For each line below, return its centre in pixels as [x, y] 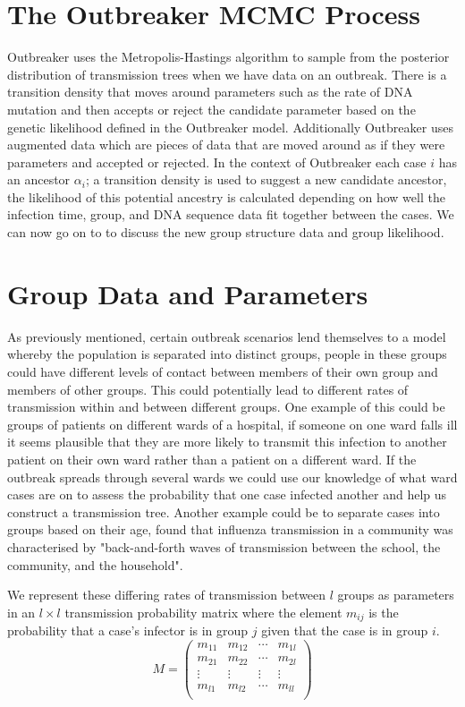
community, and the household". [95, 564]
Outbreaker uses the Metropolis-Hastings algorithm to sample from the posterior [228, 57]
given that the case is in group [345, 630]
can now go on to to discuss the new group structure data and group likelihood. [226, 232]
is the [384, 612]
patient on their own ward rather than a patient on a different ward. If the [212, 459]
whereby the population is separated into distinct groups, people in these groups [227, 354]
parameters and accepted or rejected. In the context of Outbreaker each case [217, 162]
